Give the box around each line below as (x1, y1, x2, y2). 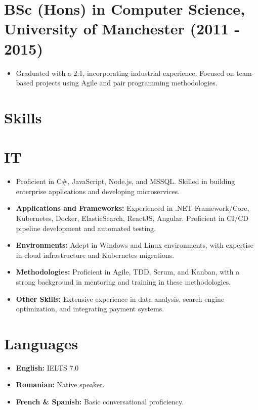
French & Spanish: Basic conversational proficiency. (16, 396, 184, 407)
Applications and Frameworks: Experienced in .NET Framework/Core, (16, 203, 249, 213)
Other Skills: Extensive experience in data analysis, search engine (16, 293, 225, 304)
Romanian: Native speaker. (16, 379, 105, 390)
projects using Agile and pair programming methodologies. (35, 77, 218, 88)
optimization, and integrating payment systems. (16, 303, 164, 314)
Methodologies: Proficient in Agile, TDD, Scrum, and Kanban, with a (16, 266, 240, 277)
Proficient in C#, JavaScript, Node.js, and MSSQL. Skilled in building (16, 176, 235, 187)
